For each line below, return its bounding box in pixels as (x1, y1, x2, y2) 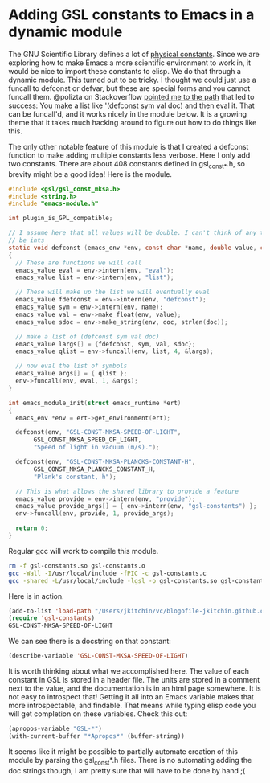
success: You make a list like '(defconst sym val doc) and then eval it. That (8, 100, 255, 110)
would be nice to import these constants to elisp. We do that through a (8, 66, 241, 76)
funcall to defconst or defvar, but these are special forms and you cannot (8, 83, 251, 93)
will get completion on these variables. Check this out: (8, 709, 188, 719)
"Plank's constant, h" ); (33, 473, 117, 481)
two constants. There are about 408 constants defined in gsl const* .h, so (8, 158, 245, 170)
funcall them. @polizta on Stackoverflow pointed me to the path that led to (8, 92, 255, 101)
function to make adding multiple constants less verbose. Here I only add (8, 150, 251, 160)
